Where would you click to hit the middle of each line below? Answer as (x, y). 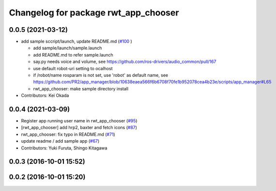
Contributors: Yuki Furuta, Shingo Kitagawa (64, 148)
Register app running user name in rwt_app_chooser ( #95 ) (79, 121)
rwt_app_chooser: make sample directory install (81, 88)
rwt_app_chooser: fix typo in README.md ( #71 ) (68, 134)
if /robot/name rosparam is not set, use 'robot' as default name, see (101, 75)
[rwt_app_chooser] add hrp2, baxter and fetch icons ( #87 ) (79, 128)
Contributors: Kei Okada (45, 95)
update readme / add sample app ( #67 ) (60, 141)
